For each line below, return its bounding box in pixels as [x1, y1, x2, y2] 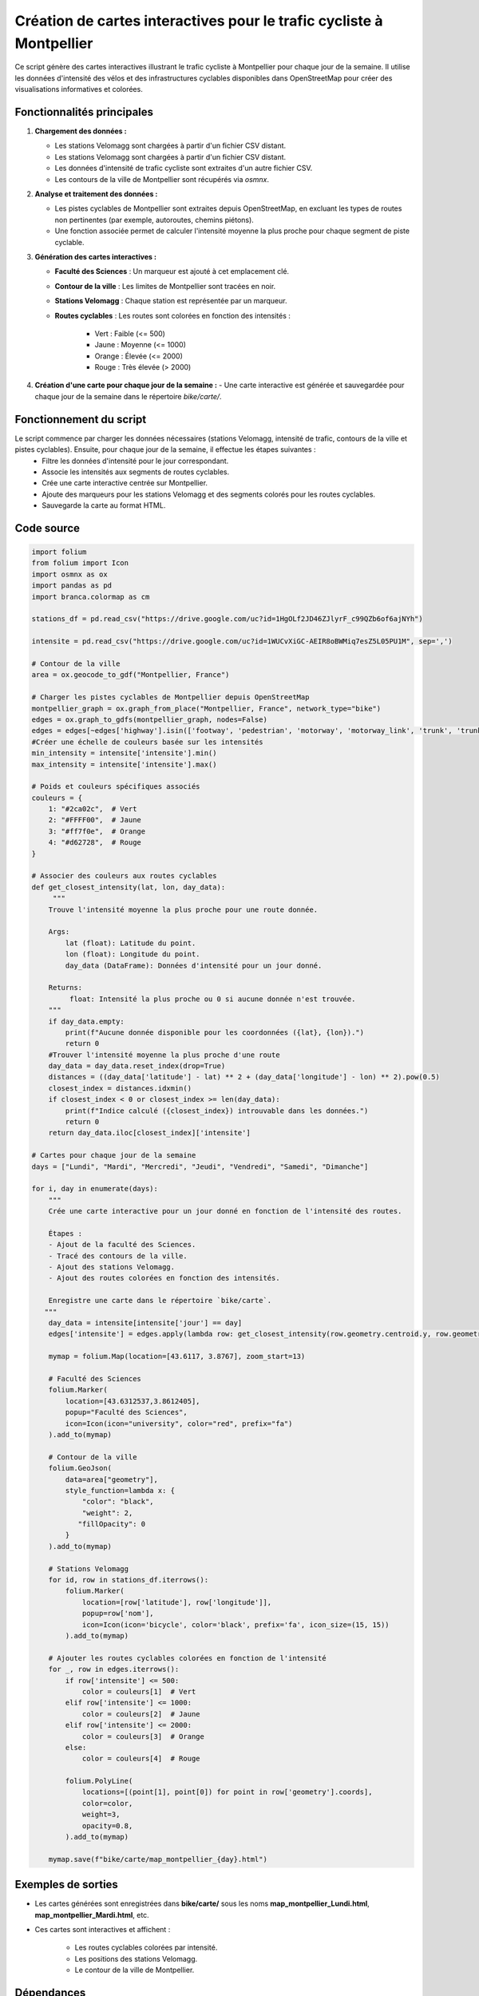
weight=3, [81, 1810, 121, 1820]
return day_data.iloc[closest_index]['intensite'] [48, 1128, 251, 1138]
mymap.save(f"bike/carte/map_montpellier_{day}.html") [48, 1855, 267, 1863]
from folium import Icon [31, 559, 129, 568]
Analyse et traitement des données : [34, 188, 158, 199]
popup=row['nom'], [81, 1609, 155, 1618]
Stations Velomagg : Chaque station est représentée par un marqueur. [54, 296, 287, 306]
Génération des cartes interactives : [34, 251, 157, 261]
